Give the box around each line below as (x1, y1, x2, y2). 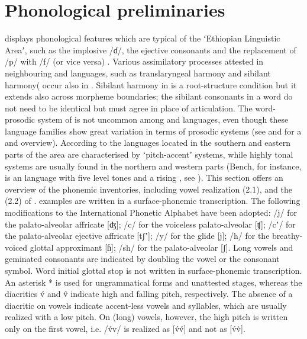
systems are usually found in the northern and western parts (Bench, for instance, (5, 159, 302, 172)
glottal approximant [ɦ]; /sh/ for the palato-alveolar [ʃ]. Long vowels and (30, 241, 293, 253)
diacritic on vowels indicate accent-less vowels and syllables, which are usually (5, 299, 287, 311)
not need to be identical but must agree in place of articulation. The (5, 101, 253, 114)
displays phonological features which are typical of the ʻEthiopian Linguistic (5, 32, 280, 44)
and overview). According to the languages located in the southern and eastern (5, 136, 291, 149)
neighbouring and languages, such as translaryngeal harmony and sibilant (5, 66, 271, 79)
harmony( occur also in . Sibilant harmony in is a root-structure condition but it (5, 78, 297, 91)
